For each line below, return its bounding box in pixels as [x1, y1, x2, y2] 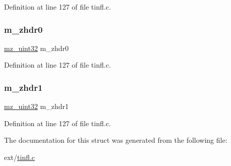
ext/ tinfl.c [4, 152, 35, 162]
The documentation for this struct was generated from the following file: [4, 135, 227, 145]
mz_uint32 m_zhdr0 [4, 42, 69, 53]
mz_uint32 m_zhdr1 [4, 101, 69, 112]
